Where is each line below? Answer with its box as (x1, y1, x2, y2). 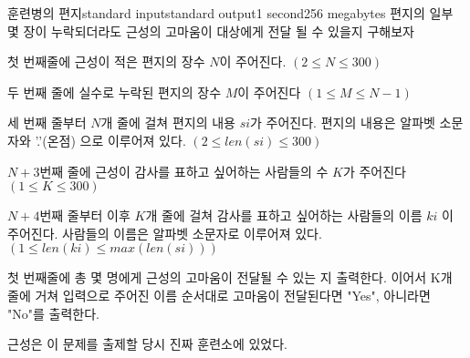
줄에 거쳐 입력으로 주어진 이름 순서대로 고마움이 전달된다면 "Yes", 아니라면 (7, 285, 431, 304)
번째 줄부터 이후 (39, 206, 131, 225)
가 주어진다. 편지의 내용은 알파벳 (250, 113, 435, 132)
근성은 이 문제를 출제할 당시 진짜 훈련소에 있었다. (7, 334, 288, 353)
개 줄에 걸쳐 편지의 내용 (100, 113, 235, 132)
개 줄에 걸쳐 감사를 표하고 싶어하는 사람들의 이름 (145, 206, 423, 225)
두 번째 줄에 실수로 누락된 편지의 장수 (7, 82, 222, 101)
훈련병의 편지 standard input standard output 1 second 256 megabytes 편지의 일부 (7, 4, 454, 22)
